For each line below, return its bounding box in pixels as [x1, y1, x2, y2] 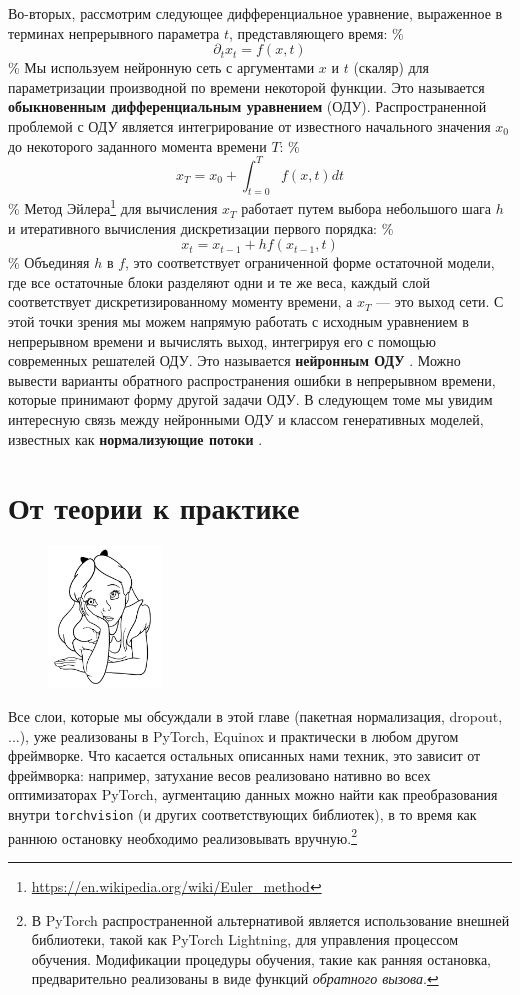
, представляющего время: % [229, 22, 404, 43]
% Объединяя [8, 252, 90, 273]
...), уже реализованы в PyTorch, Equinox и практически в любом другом [8, 725, 459, 746]
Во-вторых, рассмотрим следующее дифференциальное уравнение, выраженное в [8, 3, 503, 23]
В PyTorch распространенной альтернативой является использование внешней [31, 909, 510, 930]
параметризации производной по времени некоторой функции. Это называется [8, 76, 485, 97]
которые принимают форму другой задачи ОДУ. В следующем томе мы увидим [8, 389, 493, 410]
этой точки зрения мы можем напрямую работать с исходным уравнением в [8, 311, 469, 332]
